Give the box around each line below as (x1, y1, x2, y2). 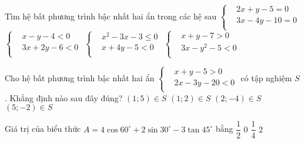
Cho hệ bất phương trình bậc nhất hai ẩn (5, 72, 155, 84)
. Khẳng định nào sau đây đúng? (5, 91, 123, 104)
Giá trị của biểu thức (5, 122, 81, 135)
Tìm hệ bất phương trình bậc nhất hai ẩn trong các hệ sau (5, 9, 217, 22)
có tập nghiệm (240, 72, 292, 84)
